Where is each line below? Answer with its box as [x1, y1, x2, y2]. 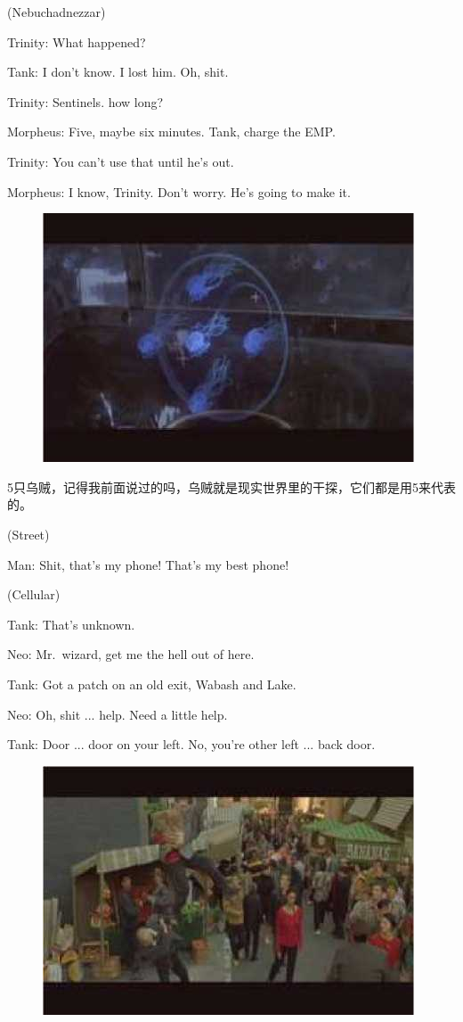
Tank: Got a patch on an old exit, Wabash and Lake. [7, 674, 296, 693]
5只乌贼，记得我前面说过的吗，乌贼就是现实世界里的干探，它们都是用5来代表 [7, 477, 456, 496]
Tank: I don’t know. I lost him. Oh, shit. [7, 62, 229, 81]
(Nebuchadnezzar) [7, 3, 106, 21]
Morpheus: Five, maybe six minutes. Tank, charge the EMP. [7, 122, 336, 141]
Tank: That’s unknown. [7, 614, 135, 633]
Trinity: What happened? [7, 32, 146, 51]
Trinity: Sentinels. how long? [7, 92, 164, 111]
